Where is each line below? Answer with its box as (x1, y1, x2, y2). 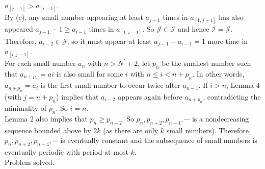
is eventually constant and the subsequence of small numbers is (60, 135, 257, 146)
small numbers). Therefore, (166, 125, 251, 135)
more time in (207, 35, 248, 46)
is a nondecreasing (192, 113, 249, 124)
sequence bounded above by (5, 125, 91, 135)
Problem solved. (5, 156, 55, 167)
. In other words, (192, 68, 245, 79)
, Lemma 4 (226, 80, 260, 90)
